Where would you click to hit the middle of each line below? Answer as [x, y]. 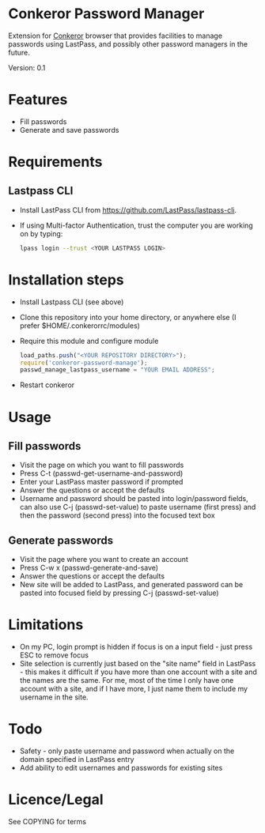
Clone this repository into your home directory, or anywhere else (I [128, 317]
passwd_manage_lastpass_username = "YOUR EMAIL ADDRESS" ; [117, 370]
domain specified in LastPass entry [77, 759]
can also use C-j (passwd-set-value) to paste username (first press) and [138, 507]
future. [19, 52]
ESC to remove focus [54, 655]
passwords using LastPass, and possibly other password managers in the [128, 43]
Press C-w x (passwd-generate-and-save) [89, 568]
